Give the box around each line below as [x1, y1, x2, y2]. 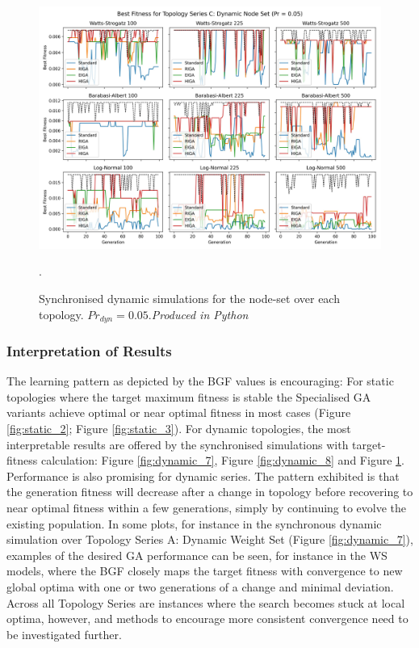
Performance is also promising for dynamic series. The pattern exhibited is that [6, 467, 400, 484]
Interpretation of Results [6, 340, 172, 360]
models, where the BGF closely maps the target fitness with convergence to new [6, 562, 403, 579]
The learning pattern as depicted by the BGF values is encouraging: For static [6, 372, 394, 389]
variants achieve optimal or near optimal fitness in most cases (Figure [6, 404, 351, 421]
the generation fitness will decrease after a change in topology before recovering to [6, 483, 413, 500]
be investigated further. [6, 625, 122, 642]
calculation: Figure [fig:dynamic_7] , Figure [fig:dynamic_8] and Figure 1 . [40, 452, 404, 469]
